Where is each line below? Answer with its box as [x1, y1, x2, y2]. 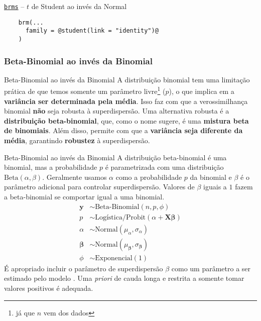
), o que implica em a [169, 86, 234, 96]
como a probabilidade [115, 171, 182, 182]
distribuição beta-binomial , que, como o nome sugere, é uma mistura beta [4, 115, 249, 126]
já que [16, 307, 35, 317]
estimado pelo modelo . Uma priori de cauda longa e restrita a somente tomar [4, 273, 244, 283]
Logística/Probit [95, 213, 146, 221]
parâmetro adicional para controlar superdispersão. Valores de [4, 181, 195, 192]
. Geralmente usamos [42, 171, 107, 182]
